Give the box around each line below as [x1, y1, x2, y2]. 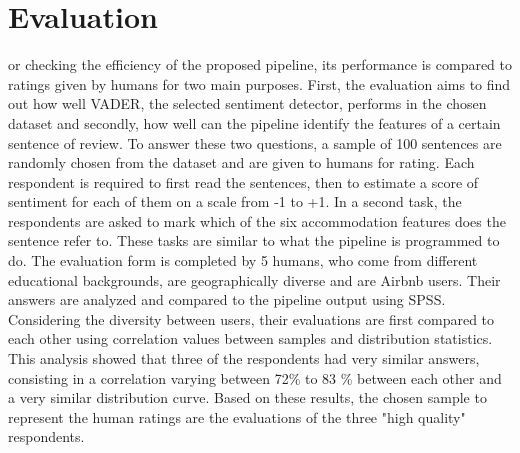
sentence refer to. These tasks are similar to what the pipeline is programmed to [8, 230, 500, 251]
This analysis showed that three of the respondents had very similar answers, [8, 348, 480, 369]
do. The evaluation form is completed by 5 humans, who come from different [8, 250, 478, 271]
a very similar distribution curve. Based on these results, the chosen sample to [8, 387, 487, 408]
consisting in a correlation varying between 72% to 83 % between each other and [8, 367, 502, 388]
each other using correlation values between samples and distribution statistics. [8, 328, 493, 349]
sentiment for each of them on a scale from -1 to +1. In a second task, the [8, 191, 462, 212]
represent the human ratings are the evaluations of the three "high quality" [8, 406, 466, 427]
